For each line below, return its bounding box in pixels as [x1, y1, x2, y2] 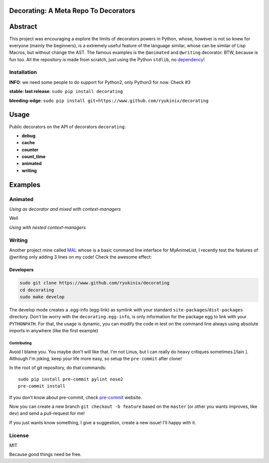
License [9, 432, 29, 439]
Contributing [9, 341, 32, 346]
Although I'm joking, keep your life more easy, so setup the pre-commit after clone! [9, 356, 182, 362]
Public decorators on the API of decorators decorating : [9, 123, 126, 129]
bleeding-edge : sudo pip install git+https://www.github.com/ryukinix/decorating [9, 97, 209, 103]
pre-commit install [18, 383, 66, 389]
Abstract [9, 22, 37, 31]
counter [21, 147, 39, 153]
